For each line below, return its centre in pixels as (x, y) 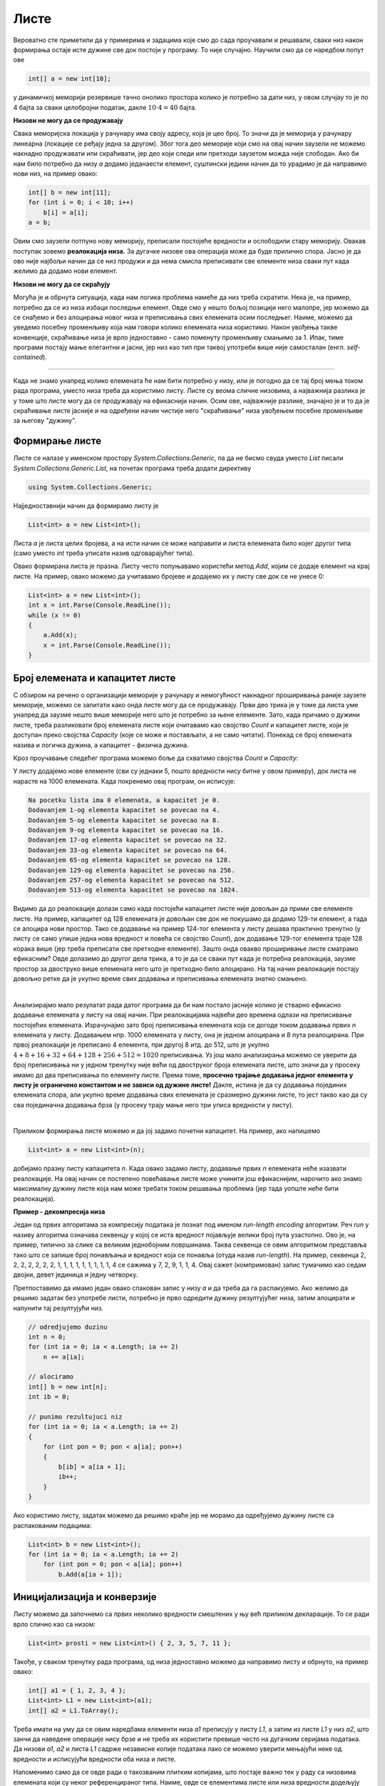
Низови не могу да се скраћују (62, 284)
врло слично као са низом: (55, 1624)
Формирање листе (57, 441)
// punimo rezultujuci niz (75, 1417)
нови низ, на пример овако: (55, 174)
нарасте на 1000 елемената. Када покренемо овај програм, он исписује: (124, 781)
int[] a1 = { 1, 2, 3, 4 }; (77, 1690)
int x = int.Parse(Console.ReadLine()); (99, 605)
